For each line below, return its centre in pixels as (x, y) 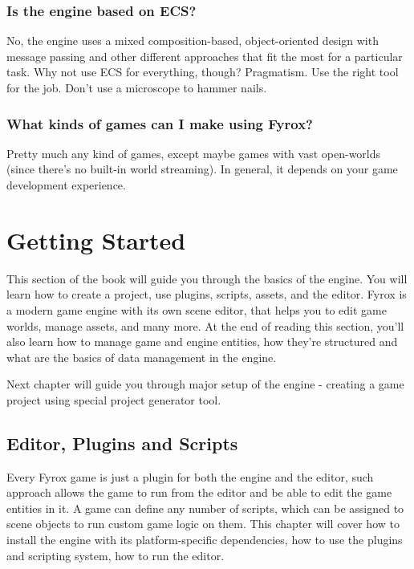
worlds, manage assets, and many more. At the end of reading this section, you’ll (205, 325)
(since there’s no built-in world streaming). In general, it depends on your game (202, 169)
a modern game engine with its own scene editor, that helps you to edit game (197, 309)
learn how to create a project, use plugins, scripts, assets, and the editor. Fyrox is (207, 294)
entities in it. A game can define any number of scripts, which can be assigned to (205, 508)
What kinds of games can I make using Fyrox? (160, 123)
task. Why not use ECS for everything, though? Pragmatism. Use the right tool (203, 72)
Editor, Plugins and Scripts (122, 443)
